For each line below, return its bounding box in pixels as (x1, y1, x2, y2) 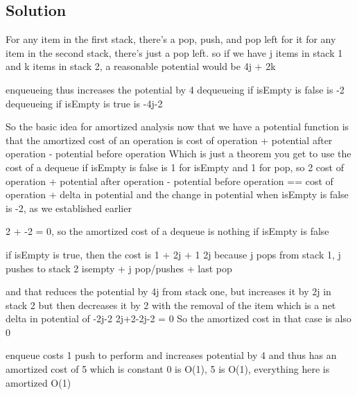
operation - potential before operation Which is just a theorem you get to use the (6, 146, 351, 161)
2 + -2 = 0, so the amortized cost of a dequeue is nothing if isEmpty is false (6, 224, 329, 238)
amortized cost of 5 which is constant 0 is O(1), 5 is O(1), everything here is (6, 362, 330, 376)
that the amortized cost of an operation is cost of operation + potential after (6, 132, 333, 147)
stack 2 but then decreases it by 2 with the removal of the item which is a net (6, 297, 336, 312)
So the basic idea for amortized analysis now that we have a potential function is (6, 119, 349, 134)
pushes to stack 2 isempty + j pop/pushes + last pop (6, 261, 232, 275)
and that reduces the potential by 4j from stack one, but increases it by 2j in (6, 284, 331, 299)
